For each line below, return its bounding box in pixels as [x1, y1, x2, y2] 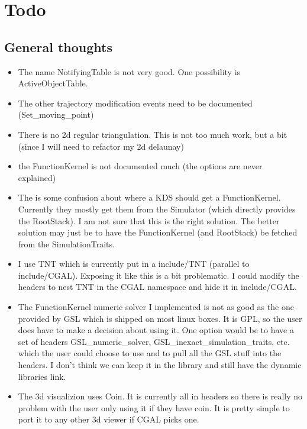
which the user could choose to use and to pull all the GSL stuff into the [18, 347, 282, 359]
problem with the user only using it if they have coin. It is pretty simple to [18, 401, 290, 414]
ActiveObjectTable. [18, 77, 88, 89]
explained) [18, 171, 56, 183]
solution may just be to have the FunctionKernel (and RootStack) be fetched [18, 226, 298, 238]
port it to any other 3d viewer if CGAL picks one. [18, 413, 199, 425]
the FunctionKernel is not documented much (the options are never [18, 160, 263, 172]
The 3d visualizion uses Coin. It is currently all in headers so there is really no [18, 390, 303, 402]
